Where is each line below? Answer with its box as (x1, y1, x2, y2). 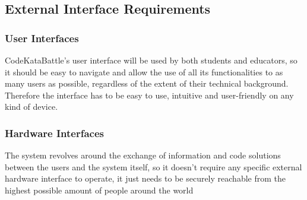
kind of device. (5, 100, 58, 113)
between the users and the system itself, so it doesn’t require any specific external (5, 160, 302, 173)
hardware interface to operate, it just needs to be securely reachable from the (5, 172, 286, 185)
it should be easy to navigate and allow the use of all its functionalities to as (5, 65, 283, 78)
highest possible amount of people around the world (5, 183, 194, 196)
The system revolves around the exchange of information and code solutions (5, 149, 281, 161)
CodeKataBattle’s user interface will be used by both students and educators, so (5, 54, 297, 66)
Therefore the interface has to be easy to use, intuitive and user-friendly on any (5, 88, 294, 101)
